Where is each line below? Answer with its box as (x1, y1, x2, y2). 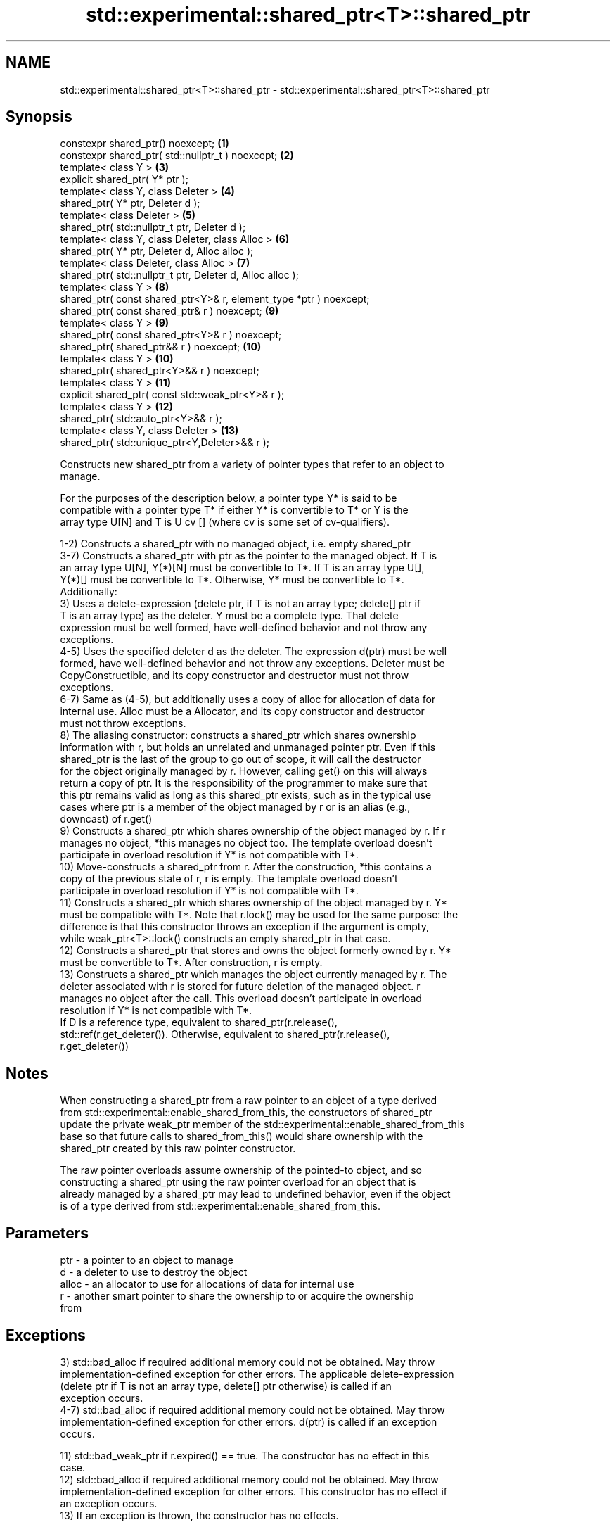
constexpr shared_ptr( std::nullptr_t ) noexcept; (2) (60, 149, 294, 162)
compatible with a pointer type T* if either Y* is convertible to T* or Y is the (60, 504, 409, 517)
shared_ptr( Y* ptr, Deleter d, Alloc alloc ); (60, 245, 254, 258)
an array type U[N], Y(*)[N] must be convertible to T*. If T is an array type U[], (60, 562, 425, 574)
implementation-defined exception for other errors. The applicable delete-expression (60, 1367, 454, 1380)
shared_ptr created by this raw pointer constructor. (60, 1142, 296, 1155)
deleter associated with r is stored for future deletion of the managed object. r (60, 980, 421, 993)
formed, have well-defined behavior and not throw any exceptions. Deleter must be (60, 657, 445, 670)
